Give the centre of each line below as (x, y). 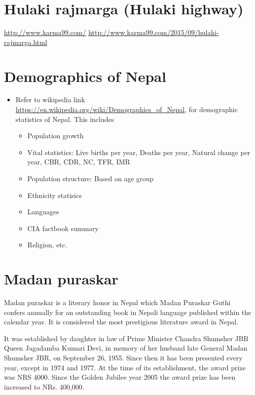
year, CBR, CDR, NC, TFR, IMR (79, 162)
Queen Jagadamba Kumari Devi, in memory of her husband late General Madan (126, 348)
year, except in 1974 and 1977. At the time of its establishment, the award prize (125, 367)
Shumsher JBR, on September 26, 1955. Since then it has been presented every (123, 358)
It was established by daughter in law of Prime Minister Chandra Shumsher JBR (127, 338)
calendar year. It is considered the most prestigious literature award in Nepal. (121, 322)
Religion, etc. (47, 245)
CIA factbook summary (63, 228)
